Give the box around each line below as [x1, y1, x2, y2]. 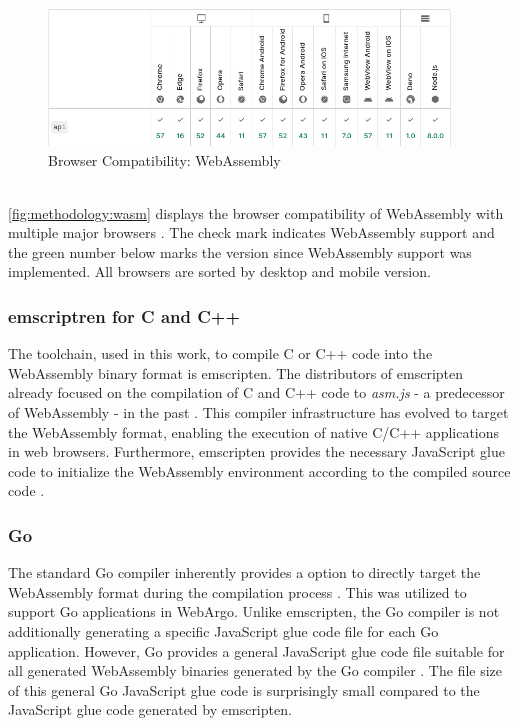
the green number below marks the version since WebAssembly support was [8, 241, 472, 262]
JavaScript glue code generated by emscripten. [8, 699, 292, 720]
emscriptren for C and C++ [8, 304, 241, 328]
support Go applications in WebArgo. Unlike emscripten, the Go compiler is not [8, 601, 500, 622]
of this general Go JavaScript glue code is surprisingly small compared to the [8, 679, 480, 700]
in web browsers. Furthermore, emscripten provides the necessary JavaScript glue [8, 441, 506, 462]
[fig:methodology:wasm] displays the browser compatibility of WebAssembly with [8, 202, 504, 223]
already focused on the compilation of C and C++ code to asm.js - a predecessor [8, 382, 505, 403]
